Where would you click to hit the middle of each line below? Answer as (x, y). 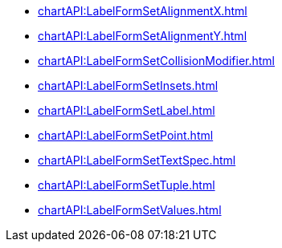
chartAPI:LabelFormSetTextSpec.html (137, 160)
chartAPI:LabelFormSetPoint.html (126, 135)
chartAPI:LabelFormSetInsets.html (128, 85)
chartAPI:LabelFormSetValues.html (130, 210)
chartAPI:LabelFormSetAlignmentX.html (143, 11)
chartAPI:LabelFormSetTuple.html (127, 185)
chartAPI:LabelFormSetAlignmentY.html (143, 36)
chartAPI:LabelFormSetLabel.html (127, 110)
